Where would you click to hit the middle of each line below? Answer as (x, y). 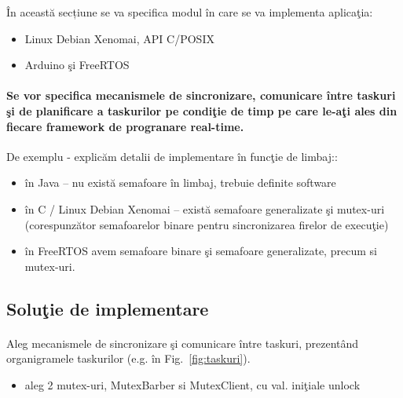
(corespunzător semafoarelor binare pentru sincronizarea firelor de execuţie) (207, 224)
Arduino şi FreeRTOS (77, 65)
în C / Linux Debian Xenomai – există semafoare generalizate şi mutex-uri (205, 208)
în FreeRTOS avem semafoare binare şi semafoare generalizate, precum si (201, 251)
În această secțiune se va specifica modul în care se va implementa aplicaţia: (190, 12)
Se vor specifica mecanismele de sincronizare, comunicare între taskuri (201, 95)
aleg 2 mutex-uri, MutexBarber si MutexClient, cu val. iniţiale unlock (192, 384)
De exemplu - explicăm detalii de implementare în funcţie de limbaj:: (172, 156)
